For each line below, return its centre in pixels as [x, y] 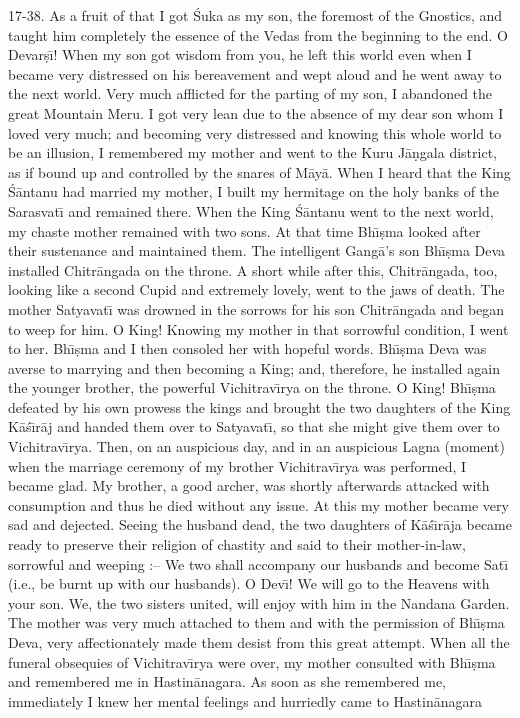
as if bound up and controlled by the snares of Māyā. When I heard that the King [259, 171]
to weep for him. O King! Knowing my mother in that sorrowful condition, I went [258, 328]
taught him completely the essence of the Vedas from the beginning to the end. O [258, 34]
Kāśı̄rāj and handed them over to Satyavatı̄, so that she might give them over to [254, 426]
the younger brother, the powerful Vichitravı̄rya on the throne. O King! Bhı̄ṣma [252, 387]
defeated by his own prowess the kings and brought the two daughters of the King [259, 406]
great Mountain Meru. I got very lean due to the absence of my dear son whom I [256, 112]
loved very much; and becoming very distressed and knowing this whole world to [255, 132]
